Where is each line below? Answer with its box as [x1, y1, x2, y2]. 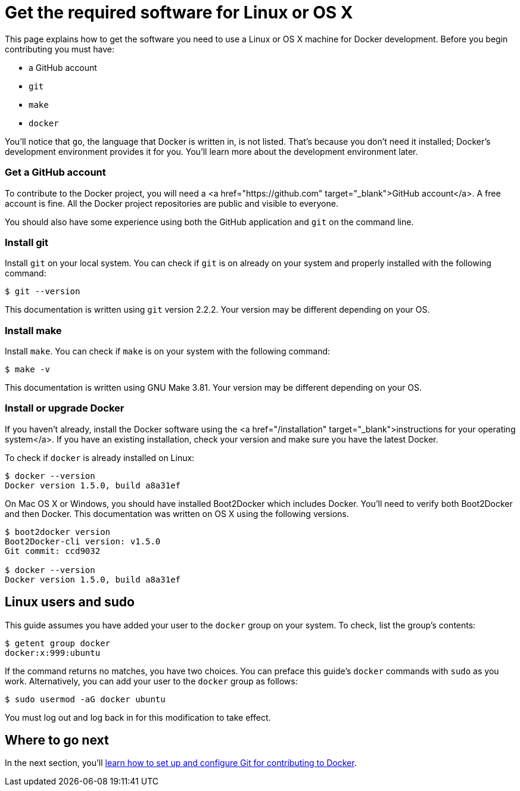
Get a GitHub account [5, 166, 106, 179]
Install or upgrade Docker [5, 402, 124, 415]
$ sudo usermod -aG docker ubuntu [5, 694, 166, 704]
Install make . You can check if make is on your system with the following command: [5, 346, 331, 356]
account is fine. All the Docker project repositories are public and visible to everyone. [5, 198, 338, 208]
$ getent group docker [5, 638, 111, 648]
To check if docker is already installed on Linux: [5, 452, 195, 463]
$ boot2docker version [5, 527, 111, 537]
